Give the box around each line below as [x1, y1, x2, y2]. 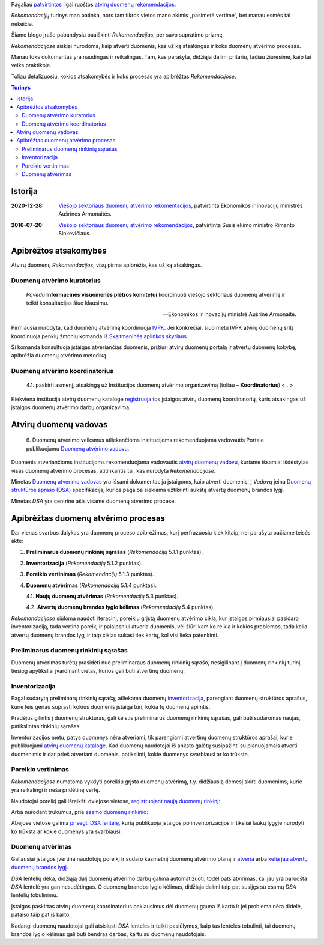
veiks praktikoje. [11, 62, 52, 69]
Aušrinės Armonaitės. [58, 210, 112, 217]
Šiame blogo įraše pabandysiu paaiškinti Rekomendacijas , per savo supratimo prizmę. [11, 31, 224, 38]
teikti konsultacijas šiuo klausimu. [26, 299, 109, 306]
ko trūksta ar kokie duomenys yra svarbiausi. [11, 828, 122, 835]
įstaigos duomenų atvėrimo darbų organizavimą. [11, 404, 131, 411]
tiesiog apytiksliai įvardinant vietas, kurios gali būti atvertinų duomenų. [11, 667, 185, 675]
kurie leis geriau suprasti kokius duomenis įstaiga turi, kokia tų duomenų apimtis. [11, 703, 211, 710]
